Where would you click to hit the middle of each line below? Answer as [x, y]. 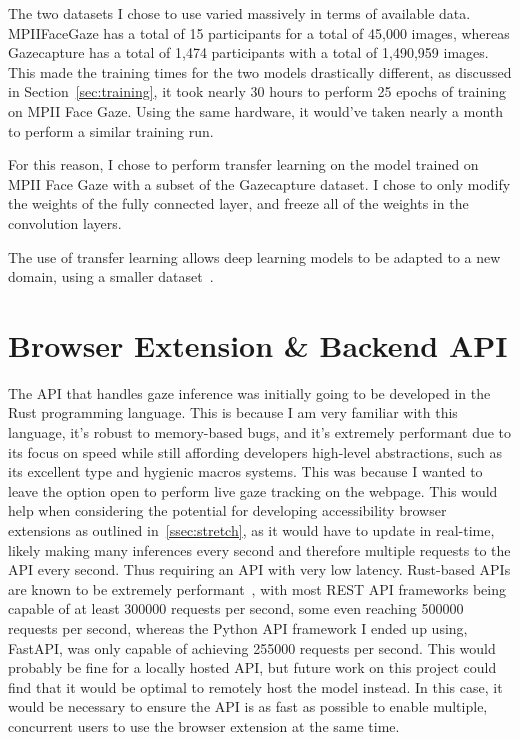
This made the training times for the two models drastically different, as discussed [260, 71]
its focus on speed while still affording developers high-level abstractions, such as [255, 451]
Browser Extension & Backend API [258, 344]
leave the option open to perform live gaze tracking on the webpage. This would [253, 490]
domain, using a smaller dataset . [111, 276]
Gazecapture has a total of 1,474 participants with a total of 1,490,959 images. [248, 52]
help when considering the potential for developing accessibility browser [227, 510]
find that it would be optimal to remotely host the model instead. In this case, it [255, 686]
